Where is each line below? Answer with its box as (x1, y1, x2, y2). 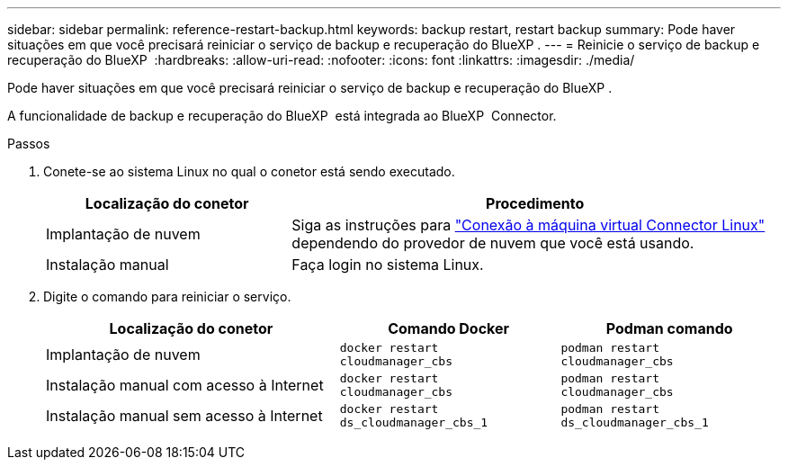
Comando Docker (388, 319, 510, 337)
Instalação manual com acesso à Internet (46, 376, 324, 394)
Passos (7, 136, 50, 151)
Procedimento (486, 194, 585, 212)
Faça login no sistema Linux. (291, 256, 484, 274)
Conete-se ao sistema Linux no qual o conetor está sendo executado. (43, 164, 455, 179)
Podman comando (605, 319, 733, 337)
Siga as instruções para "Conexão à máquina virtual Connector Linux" (291, 216, 766, 234)
